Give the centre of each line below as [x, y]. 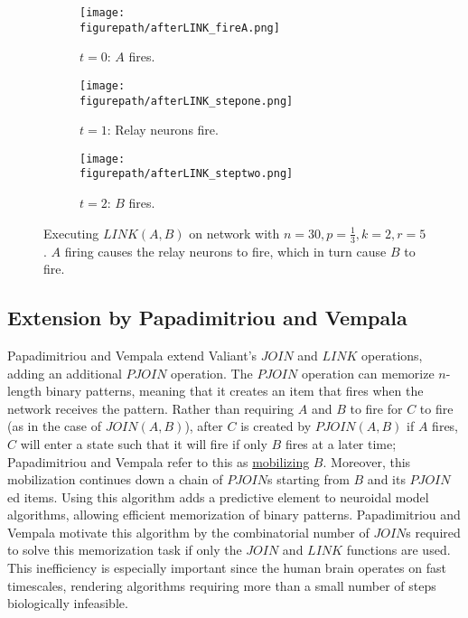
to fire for [376, 408]
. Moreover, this [367, 461]
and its [386, 479]
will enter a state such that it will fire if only [144, 443]
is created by [276, 426]
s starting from [309, 479]
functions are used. [398, 550]
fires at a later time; [341, 443]
